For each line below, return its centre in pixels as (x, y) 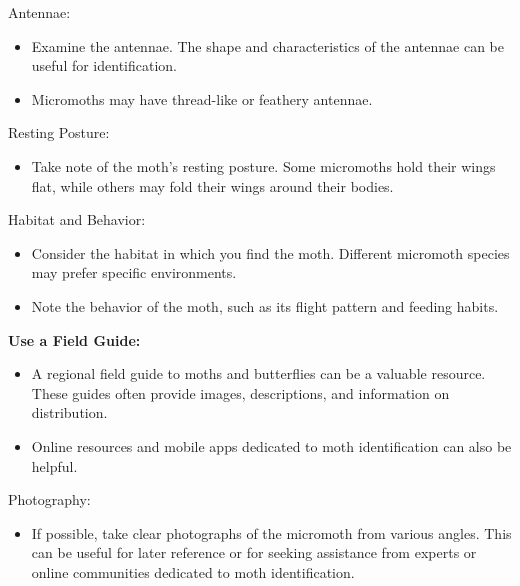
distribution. (69, 412)
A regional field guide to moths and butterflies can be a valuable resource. (258, 373)
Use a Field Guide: (74, 339)
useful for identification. (104, 65)
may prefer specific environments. (134, 272)
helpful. (54, 465)
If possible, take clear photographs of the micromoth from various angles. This (271, 532)
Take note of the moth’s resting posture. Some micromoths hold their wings (263, 165)
